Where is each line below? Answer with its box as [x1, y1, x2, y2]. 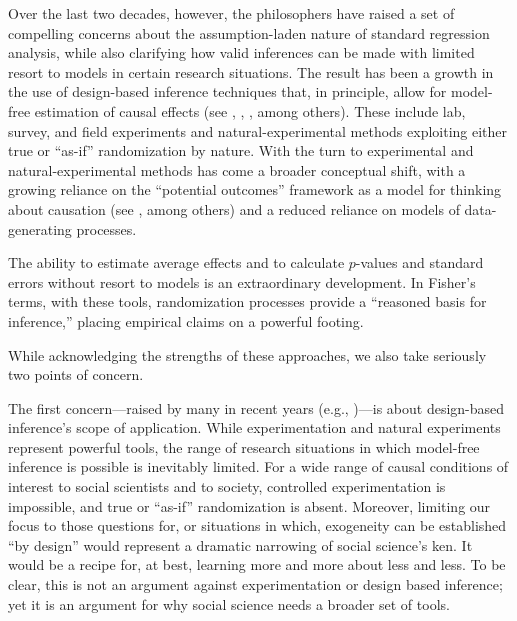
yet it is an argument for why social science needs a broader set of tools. [8, 593, 450, 614]
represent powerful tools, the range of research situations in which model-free [8, 436, 480, 457]
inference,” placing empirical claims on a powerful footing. [8, 310, 364, 331]
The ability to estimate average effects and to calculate [8, 252, 345, 273]
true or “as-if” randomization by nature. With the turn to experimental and [8, 140, 474, 161]
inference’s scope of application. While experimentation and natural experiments [8, 417, 501, 438]
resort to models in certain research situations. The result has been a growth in [8, 61, 494, 82]
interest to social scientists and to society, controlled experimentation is [8, 476, 446, 497]
